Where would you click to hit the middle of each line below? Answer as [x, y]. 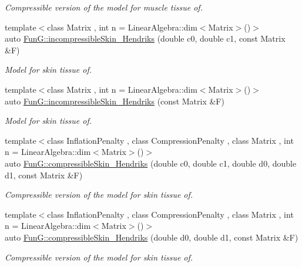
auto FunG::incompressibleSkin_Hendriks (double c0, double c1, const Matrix [145, 38]
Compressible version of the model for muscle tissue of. [104, 7]
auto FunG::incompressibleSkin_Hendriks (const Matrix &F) [115, 101]
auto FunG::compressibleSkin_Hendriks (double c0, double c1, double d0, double [151, 163]
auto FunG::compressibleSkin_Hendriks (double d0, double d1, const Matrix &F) [152, 237]
